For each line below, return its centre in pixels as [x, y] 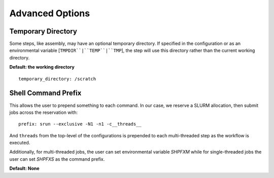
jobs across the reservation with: [44, 112]
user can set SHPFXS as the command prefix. [57, 159]
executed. [20, 143]
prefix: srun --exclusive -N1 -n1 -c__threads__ [80, 124]
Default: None [25, 168]
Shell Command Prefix [45, 93]
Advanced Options [50, 13]
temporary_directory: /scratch [57, 79]
